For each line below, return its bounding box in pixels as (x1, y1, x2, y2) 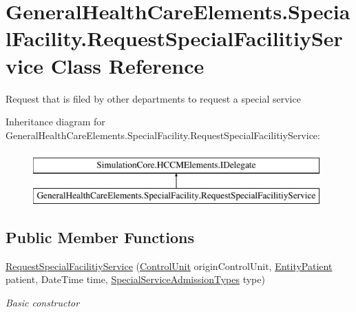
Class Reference (50, 51, 205, 79)
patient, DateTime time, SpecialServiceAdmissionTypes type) (6, 272, 265, 287)
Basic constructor (6, 295, 80, 309)
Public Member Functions (6, 226, 194, 247)
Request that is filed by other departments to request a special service (6, 91, 301, 105)
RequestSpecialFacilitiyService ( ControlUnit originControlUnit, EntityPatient (6, 258, 333, 273)
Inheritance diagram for (6, 114, 105, 129)
